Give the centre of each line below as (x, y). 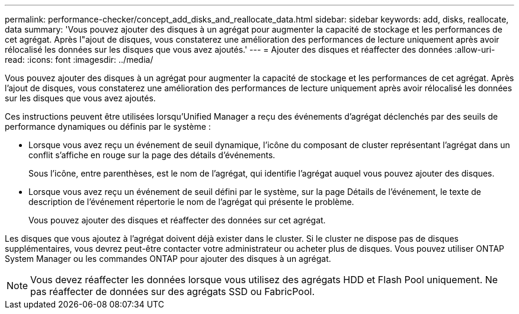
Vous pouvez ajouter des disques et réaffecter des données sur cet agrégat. (177, 220)
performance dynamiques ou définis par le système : (108, 126)
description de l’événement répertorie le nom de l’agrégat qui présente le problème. (191, 202)
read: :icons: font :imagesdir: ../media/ (79, 60)
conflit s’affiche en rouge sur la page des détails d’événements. (152, 155)
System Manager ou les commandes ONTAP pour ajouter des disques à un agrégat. (168, 259)
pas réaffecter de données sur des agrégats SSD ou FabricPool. (173, 291)
